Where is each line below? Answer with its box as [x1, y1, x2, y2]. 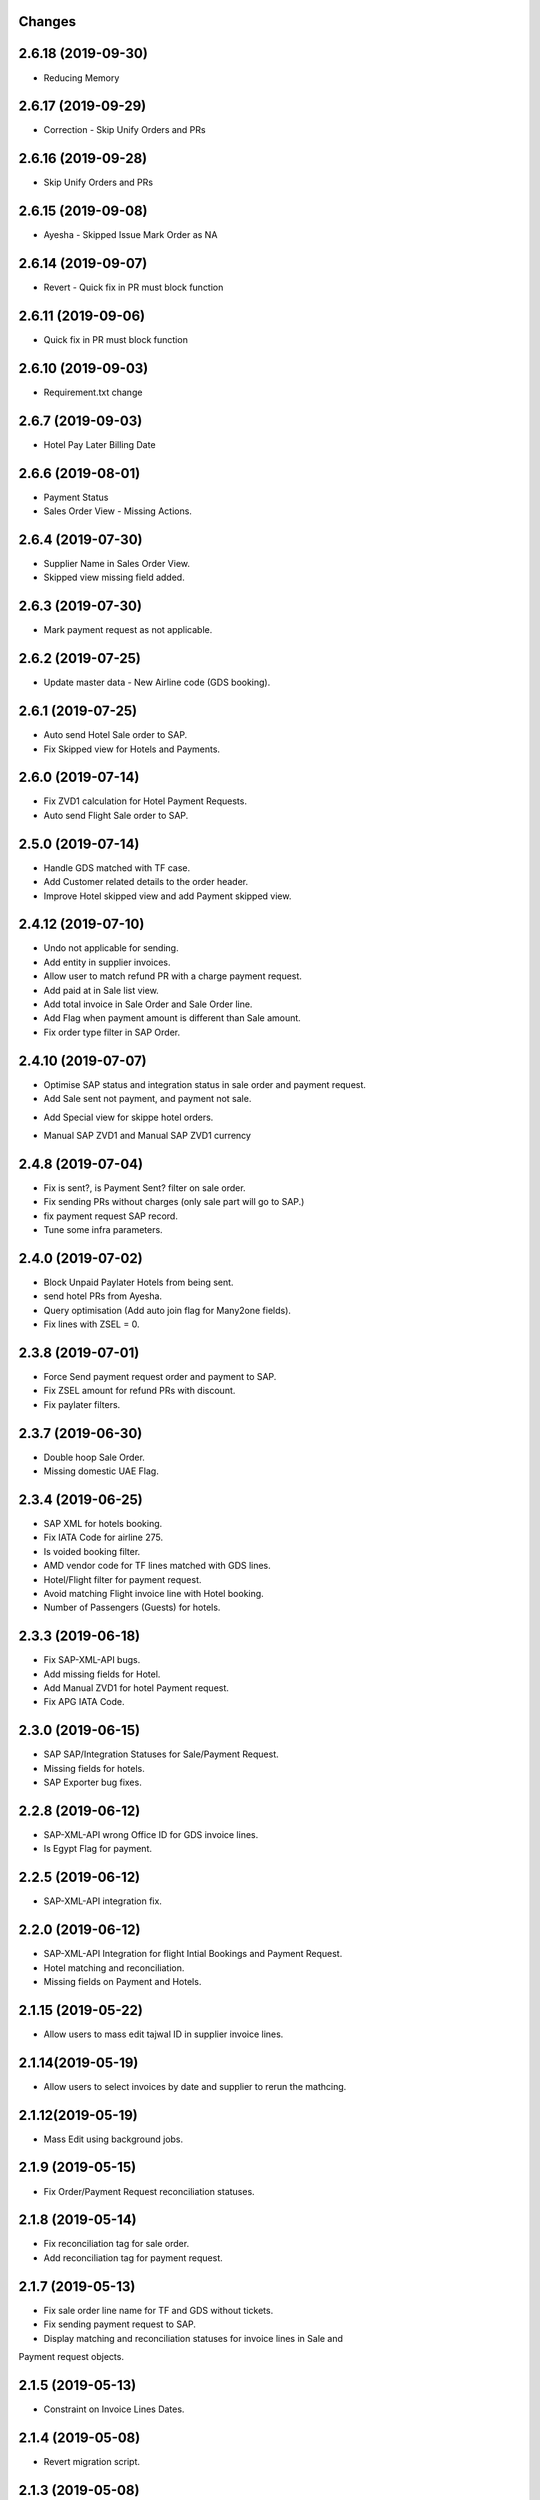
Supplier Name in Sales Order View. [43, 558, 190, 570]
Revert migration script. [43, 2455, 140, 2467]
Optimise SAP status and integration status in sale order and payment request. [43, 1078, 367, 1090]
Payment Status [43, 491, 109, 503]
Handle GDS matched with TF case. [43, 861, 191, 874]
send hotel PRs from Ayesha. [43, 1290, 163, 1302]
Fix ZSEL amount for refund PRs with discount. [43, 1385, 236, 1397]
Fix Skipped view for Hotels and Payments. [43, 743, 220, 755]
